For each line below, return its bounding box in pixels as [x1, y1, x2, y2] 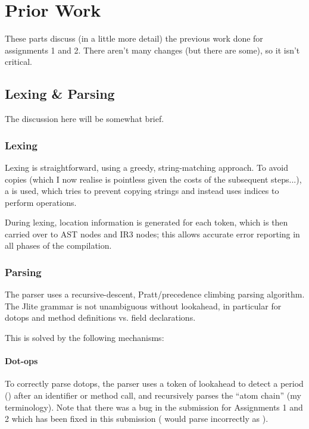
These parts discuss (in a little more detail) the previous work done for [5, 32, 263, 45]
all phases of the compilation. [5, 239, 112, 252]
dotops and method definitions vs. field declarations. [5, 311, 196, 324]
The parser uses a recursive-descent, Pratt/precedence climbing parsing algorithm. [5, 288, 305, 300]
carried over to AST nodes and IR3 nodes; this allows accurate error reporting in [5, 227, 300, 240]
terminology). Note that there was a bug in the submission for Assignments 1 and [5, 400, 303, 413]
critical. [5, 55, 32, 68]
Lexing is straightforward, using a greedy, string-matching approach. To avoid [5, 161, 288, 173]
